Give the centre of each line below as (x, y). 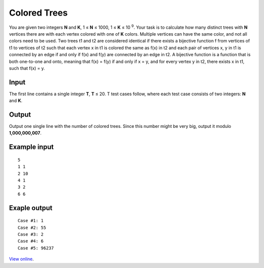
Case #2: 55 (32, 227)
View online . (22, 259)
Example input (31, 147)
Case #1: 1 (31, 221)
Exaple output (31, 208)
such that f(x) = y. (27, 68)
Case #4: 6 (31, 241)
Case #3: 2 (31, 235)
